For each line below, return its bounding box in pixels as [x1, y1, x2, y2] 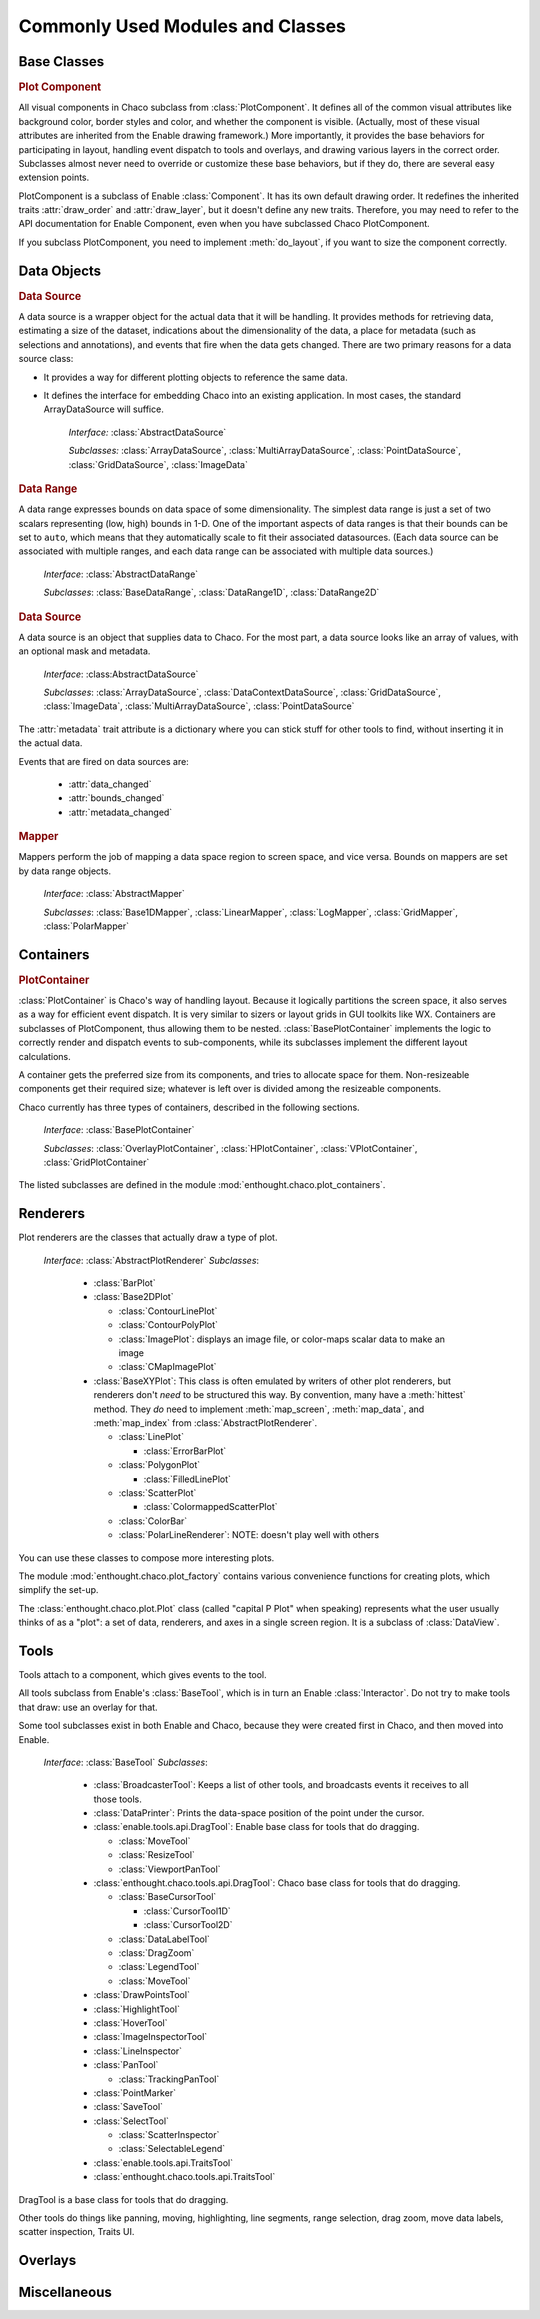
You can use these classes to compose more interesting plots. [18, 1551, 275, 1564]
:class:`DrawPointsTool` [93, 1989, 190, 2001]
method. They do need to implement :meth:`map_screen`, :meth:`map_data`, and [93, 1403, 425, 1415]
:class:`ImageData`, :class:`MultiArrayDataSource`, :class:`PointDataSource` [43, 700, 355, 712]
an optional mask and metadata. [18, 645, 151, 657]
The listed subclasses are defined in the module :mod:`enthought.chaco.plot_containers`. [18, 1179, 386, 1191]
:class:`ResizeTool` [118, 1849, 195, 1861]
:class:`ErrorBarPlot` [143, 1445, 227, 1457]
